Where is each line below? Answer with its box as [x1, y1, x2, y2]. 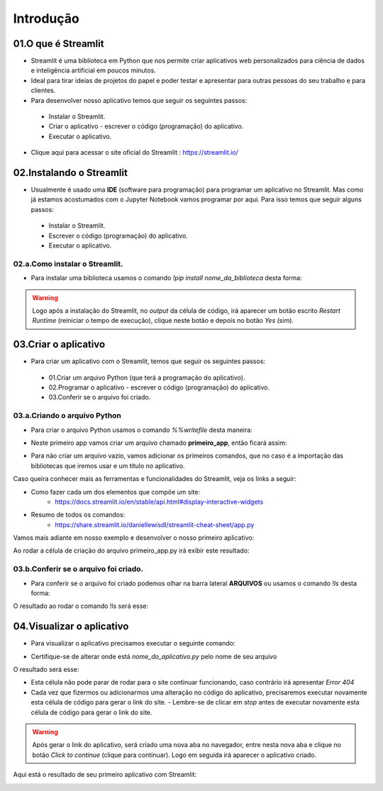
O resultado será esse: [13, 665, 79, 674]
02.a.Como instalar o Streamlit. [13, 259, 123, 269]
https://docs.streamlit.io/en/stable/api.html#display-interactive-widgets [55, 497, 264, 506]
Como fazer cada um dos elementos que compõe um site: [30, 487, 201, 496]
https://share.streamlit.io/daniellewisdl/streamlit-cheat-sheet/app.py [55, 520, 255, 529]
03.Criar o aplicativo [13, 338, 106, 350]
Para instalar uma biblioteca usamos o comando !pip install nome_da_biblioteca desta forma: [30, 274, 302, 282]
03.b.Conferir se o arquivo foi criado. [13, 564, 144, 574]
